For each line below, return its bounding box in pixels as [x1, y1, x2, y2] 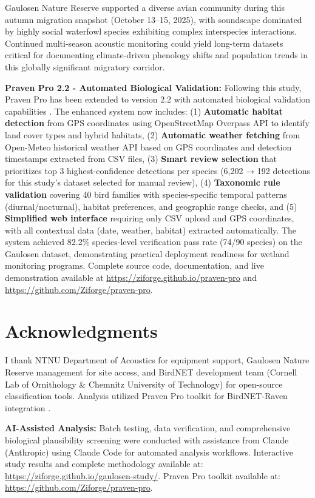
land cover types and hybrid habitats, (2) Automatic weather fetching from [5, 128, 300, 141]
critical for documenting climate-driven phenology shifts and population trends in [5, 49, 308, 61]
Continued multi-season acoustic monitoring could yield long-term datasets [5, 36, 283, 49]
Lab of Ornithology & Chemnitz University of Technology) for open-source [5, 377, 283, 390]
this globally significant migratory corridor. [5, 60, 165, 73]
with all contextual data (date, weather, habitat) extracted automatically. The [5, 223, 296, 236]
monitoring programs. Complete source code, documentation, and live [5, 259, 264, 272]
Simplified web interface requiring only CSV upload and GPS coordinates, [5, 212, 294, 224]
